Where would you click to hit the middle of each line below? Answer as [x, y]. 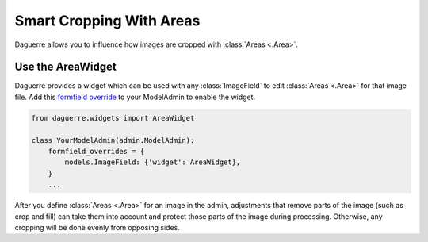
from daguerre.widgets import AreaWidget [113, 118]
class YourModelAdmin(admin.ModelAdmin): [113, 140]
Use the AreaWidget [65, 67]
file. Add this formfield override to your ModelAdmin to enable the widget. [135, 97]
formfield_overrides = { [96, 151]
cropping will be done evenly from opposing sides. [97, 227]
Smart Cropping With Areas [107, 21]
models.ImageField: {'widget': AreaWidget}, [153, 162]
